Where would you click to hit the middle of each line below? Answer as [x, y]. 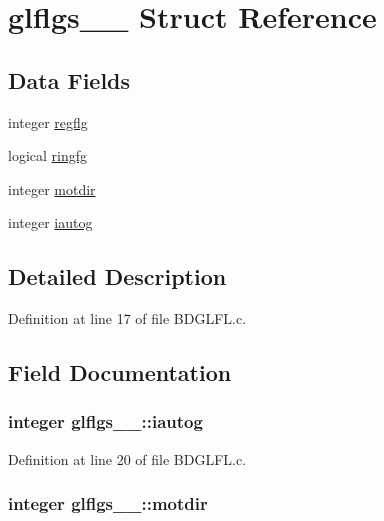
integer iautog [50, 222]
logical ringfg [48, 155]
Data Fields [69, 79]
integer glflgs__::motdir [108, 503]
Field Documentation [120, 372]
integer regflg [48, 121]
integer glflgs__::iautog [105, 421]
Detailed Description [117, 276]
